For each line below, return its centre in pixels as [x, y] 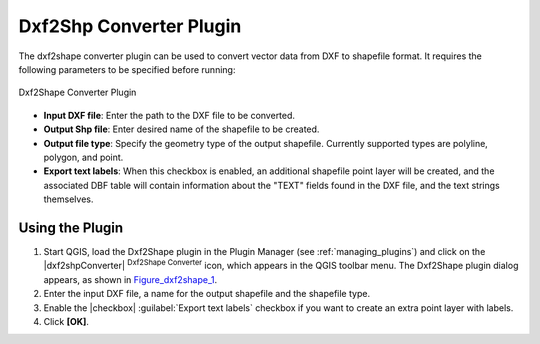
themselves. [68, 199]
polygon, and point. [83, 157]
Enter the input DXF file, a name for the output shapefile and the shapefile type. [206, 294]
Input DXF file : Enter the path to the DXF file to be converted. [169, 115]
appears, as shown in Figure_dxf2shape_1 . [130, 279]
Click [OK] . [66, 321]
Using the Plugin [71, 227]
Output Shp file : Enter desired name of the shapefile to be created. [181, 129]
